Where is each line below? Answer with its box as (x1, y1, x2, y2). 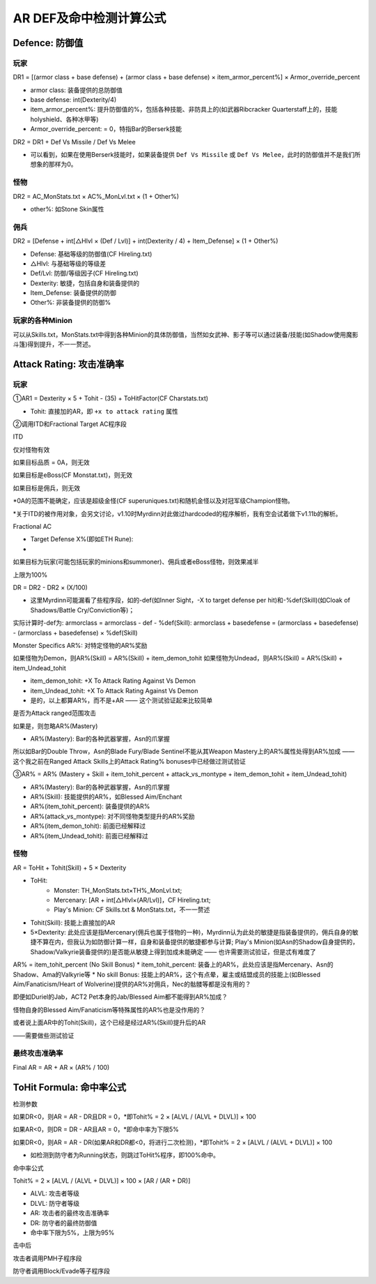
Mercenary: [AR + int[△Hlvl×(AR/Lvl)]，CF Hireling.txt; (54, 896, 212, 904)
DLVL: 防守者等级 (30, 1199, 80, 1207)
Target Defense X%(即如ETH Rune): (30, 535, 134, 543)
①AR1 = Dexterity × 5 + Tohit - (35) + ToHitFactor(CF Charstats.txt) (13, 394, 209, 402)
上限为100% (13, 571, 48, 579)
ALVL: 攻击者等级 (30, 1189, 80, 1198)
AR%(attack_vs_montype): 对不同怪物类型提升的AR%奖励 (30, 812, 195, 820)
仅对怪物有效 (13, 445, 50, 453)
